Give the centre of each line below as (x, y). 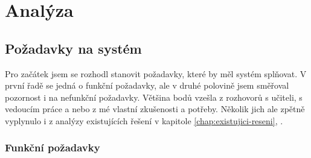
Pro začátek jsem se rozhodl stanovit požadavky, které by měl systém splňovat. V (156, 73)
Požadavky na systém (73, 48)
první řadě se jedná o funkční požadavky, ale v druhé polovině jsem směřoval (147, 85)
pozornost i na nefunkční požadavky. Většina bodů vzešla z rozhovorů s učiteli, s (154, 97)
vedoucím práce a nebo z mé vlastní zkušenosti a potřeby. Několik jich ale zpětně (155, 109)
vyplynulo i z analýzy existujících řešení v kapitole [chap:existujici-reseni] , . (144, 120)
